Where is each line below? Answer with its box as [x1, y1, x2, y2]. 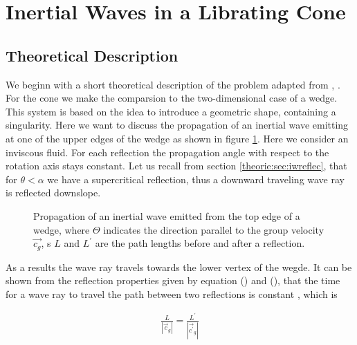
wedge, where [33, 222, 90, 236]
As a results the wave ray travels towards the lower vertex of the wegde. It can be [6, 259, 352, 274]
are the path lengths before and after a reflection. [95, 236, 305, 250]
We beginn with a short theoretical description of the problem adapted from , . [6, 77, 340, 91]
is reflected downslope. [6, 185, 101, 200]
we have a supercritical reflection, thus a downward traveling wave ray [47, 171, 345, 186]
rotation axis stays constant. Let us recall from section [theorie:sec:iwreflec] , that [6, 158, 347, 173]
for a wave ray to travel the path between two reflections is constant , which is [6, 286, 338, 301]
